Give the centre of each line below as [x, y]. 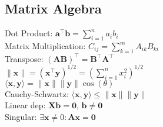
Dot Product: [29, 33]
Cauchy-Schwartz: [37, 93]
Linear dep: [25, 105]
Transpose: [24, 58]
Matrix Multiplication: [45, 46]
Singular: [21, 117]
